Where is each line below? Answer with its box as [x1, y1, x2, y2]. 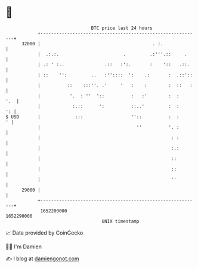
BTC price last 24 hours [91, 25, 153, 31]
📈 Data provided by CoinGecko [5, 229, 83, 236]
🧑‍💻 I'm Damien [5, 243, 42, 250]
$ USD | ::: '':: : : [5, 113, 180, 120]
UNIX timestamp [101, 218, 140, 224]
